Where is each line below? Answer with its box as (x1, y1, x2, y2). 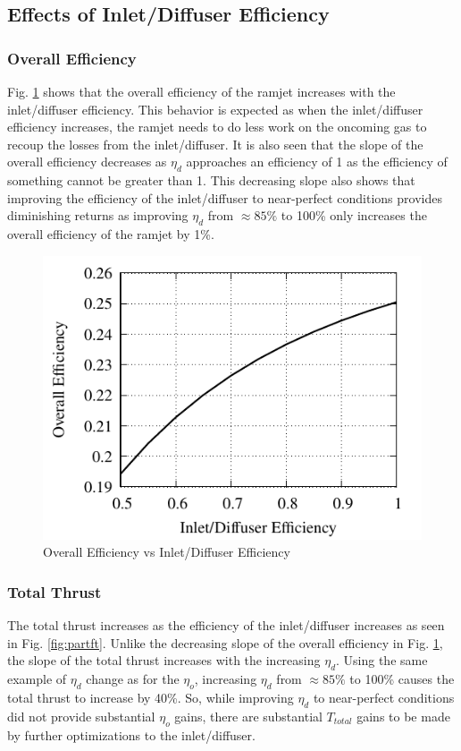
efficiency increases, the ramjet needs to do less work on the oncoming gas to (7, 117, 427, 136)
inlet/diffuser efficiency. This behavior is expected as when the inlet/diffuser (7, 99, 423, 118)
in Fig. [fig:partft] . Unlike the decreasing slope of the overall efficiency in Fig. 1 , (7, 633, 443, 652)
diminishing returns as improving (7, 206, 189, 225)
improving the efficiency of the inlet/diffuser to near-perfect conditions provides (7, 188, 442, 207)
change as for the (86, 670, 180, 688)
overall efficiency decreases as (7, 152, 167, 171)
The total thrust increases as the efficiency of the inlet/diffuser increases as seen (7, 616, 445, 635)
